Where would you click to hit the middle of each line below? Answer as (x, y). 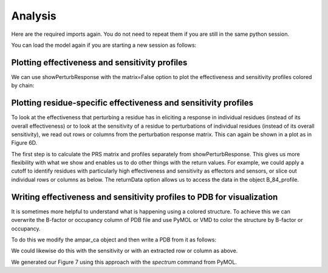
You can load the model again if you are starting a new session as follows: (104, 45)
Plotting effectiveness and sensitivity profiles (99, 62)
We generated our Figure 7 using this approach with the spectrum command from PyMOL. (124, 262)
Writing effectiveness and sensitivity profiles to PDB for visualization (145, 197)
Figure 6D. (24, 143)
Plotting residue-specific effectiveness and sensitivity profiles (132, 103)
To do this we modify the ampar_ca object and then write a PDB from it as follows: (114, 240)
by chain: (23, 86)
